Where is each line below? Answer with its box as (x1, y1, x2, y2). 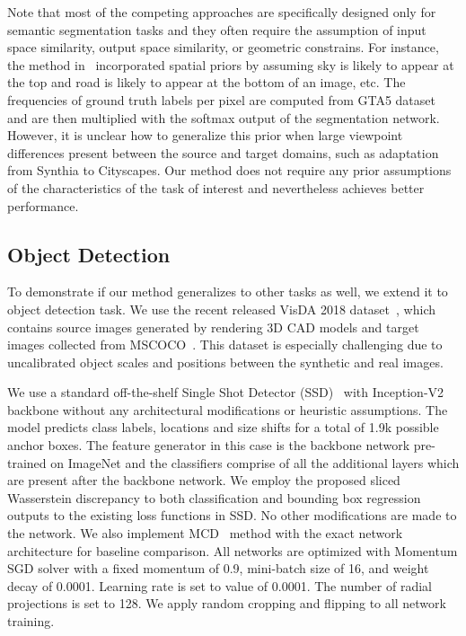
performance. (7, 196, 79, 215)
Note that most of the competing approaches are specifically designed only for (7, 3, 436, 21)
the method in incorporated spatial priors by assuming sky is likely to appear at (7, 55, 454, 74)
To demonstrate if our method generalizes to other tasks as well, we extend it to (7, 282, 448, 301)
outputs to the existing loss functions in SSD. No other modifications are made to (7, 506, 457, 525)
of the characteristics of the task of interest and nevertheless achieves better (7, 178, 425, 197)
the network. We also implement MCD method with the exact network (7, 524, 403, 543)
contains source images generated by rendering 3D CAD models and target (7, 317, 419, 336)
